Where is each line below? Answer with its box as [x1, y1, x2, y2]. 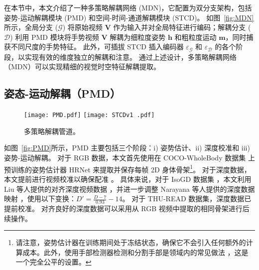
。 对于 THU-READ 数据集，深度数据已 [122, 193, 252, 204]
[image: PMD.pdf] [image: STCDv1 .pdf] [24, 112, 155, 119]
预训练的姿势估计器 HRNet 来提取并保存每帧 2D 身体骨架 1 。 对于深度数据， [4, 162, 251, 174]
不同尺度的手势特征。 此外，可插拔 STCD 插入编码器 [10, 41, 184, 52]
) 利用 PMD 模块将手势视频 [10, 31, 99, 42]
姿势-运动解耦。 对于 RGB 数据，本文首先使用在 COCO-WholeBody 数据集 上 [4, 152, 255, 163]
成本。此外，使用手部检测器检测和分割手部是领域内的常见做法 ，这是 [22, 247, 249, 257]
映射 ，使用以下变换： [4, 193, 76, 204]
